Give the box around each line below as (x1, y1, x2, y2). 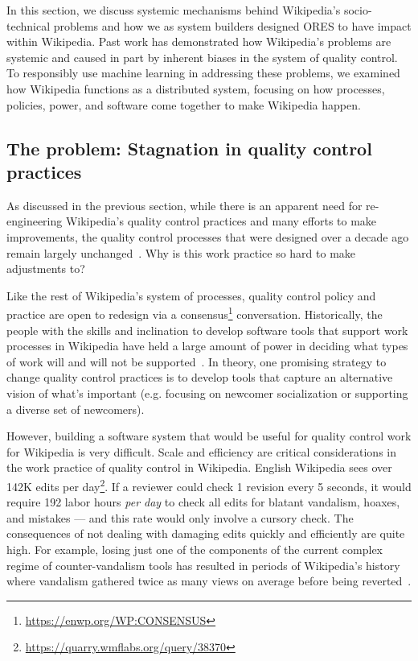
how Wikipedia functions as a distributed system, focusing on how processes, (6, 80, 385, 97)
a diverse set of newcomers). (6, 400, 145, 417)
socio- (343, 2, 372, 18)
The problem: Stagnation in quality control (6, 135, 372, 160)
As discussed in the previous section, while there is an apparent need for (6, 196, 363, 213)
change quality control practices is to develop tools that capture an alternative (6, 369, 393, 386)
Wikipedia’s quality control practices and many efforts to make (65, 213, 377, 229)
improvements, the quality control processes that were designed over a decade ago (6, 228, 409, 245)
